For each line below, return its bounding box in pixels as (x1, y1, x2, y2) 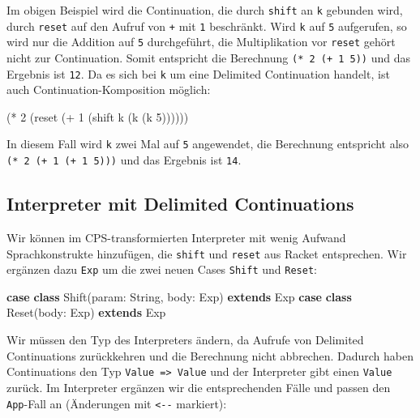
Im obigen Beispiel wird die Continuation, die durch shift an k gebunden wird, (6, 2, 403, 18)
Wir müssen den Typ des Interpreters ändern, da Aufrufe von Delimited (6, 331, 364, 348)
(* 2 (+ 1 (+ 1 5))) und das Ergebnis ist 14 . (6, 151, 242, 168)
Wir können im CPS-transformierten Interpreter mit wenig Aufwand (6, 228, 346, 245)
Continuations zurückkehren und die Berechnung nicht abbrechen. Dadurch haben (6, 347, 414, 364)
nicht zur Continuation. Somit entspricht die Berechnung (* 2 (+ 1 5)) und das (6, 49, 411, 66)
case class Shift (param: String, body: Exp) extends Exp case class (6, 288, 352, 305)
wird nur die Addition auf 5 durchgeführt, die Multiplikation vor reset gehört (6, 33, 396, 50)
